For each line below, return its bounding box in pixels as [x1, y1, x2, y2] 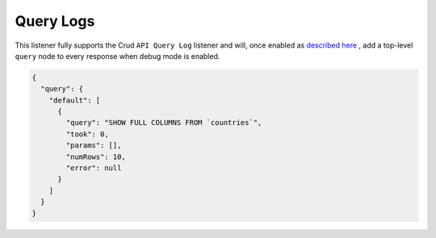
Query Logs [15, 12, 95, 30]
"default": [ [48, 95, 101, 105]
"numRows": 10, [65, 152, 127, 161]
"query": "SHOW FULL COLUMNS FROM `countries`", [65, 118, 262, 127]
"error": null [65, 164, 122, 173]
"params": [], [65, 141, 122, 150]
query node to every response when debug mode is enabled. [15, 51, 220, 61]
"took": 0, [65, 129, 109, 139]
